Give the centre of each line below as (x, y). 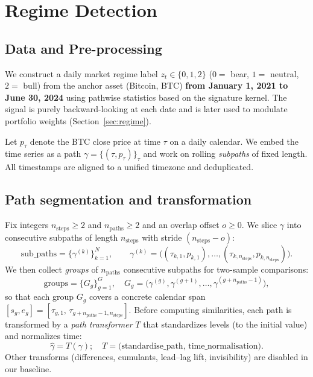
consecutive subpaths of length (62, 237)
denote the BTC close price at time (95, 141)
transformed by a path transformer (69, 324)
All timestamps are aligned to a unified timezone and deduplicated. (129, 167)
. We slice (259, 225)
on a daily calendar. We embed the (234, 141)
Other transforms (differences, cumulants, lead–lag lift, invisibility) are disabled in (156, 357)
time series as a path (43, 154)
